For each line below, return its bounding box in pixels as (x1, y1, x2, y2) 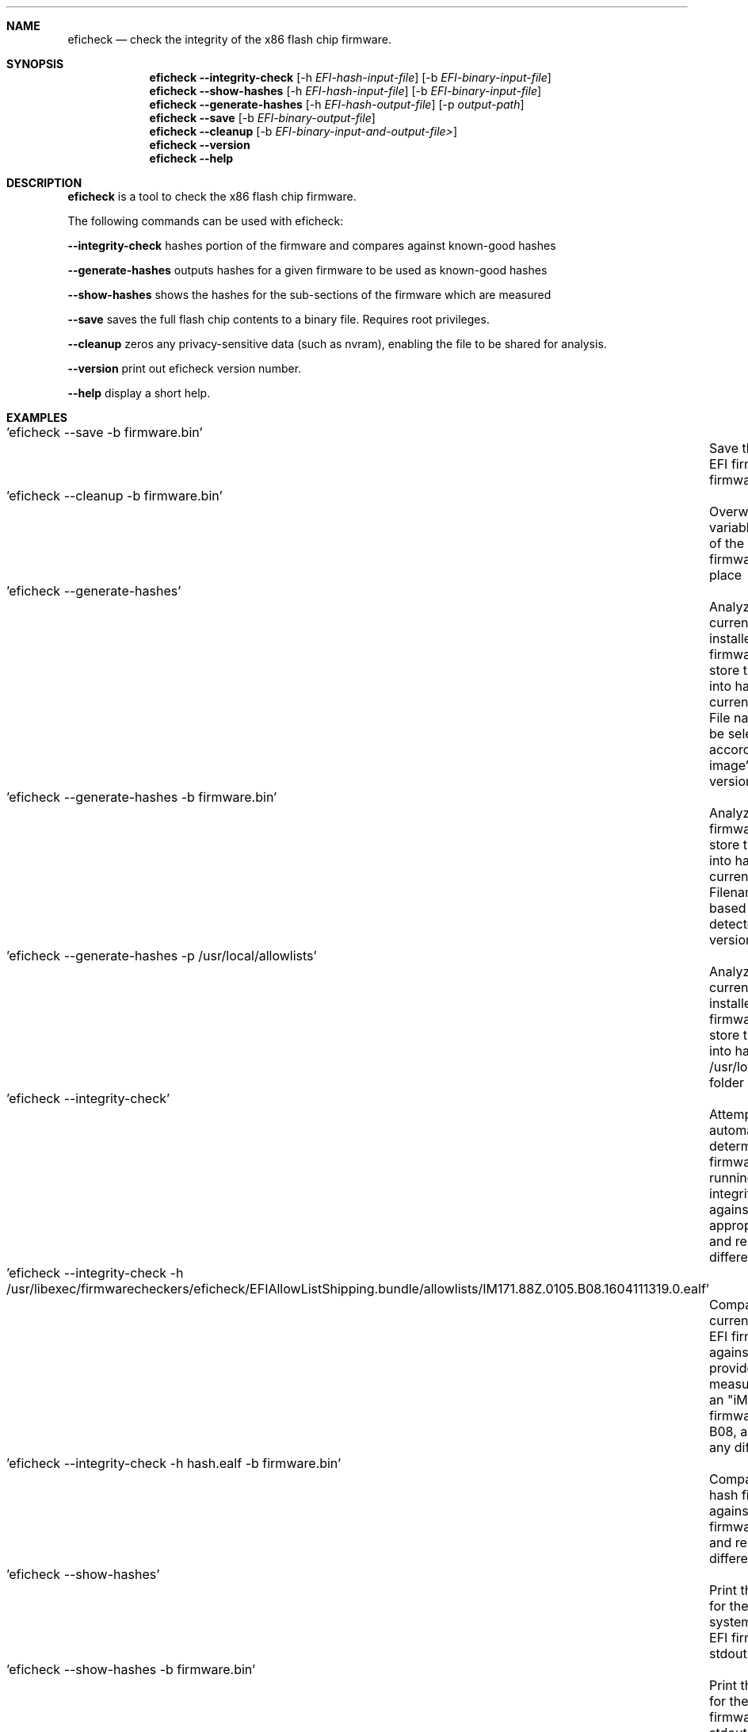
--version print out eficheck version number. (67, 362, 302, 375)
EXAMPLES (6, 411, 67, 424)
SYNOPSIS (6, 57, 64, 71)
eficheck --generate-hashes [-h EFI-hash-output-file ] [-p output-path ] (149, 98, 525, 111)
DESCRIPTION (6, 176, 82, 190)
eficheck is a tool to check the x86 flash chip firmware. (67, 190, 357, 203)
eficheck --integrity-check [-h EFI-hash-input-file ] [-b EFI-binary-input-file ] (149, 71, 551, 84)
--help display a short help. (67, 386, 211, 400)
